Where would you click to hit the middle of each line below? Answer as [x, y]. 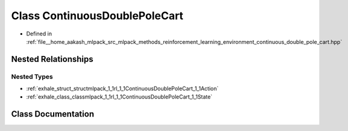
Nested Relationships [52, 59]
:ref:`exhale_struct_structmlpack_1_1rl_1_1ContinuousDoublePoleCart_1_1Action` [122, 89]
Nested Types [32, 76]
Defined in [39, 34]
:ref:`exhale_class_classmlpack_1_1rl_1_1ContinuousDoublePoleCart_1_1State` [119, 97]
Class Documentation [53, 114]
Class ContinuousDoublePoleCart [97, 16]
